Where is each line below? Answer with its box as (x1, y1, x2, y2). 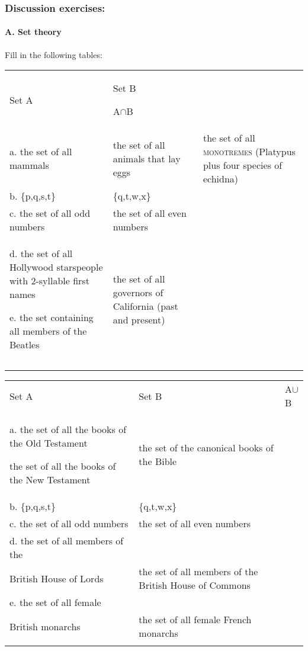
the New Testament (9, 473, 91, 487)
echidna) (203, 172, 239, 186)
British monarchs (9, 619, 81, 633)
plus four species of (203, 158, 283, 172)
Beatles (9, 338, 40, 352)
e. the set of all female (9, 595, 101, 610)
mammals (9, 158, 49, 172)
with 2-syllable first (9, 274, 89, 288)
